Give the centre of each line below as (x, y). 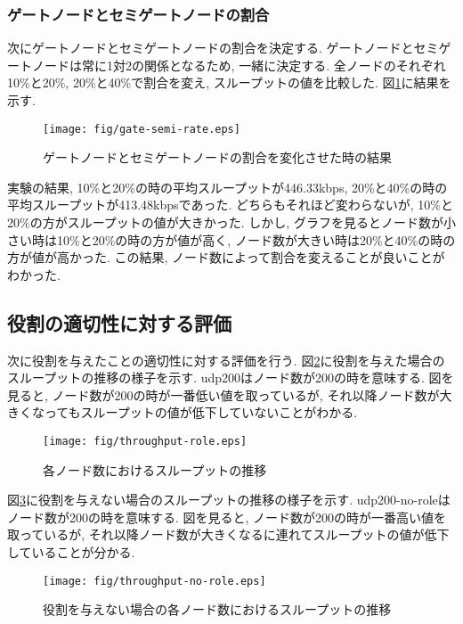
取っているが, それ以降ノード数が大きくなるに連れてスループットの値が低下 (228, 534)
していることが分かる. (71, 552)
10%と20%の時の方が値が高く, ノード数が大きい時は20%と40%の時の (256, 239)
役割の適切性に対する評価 (119, 322)
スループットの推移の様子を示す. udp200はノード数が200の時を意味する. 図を (231, 378)
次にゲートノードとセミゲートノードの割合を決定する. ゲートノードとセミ (223, 48)
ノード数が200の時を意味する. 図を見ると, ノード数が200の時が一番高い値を (227, 517)
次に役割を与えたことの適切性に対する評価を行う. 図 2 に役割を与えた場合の (226, 360)
